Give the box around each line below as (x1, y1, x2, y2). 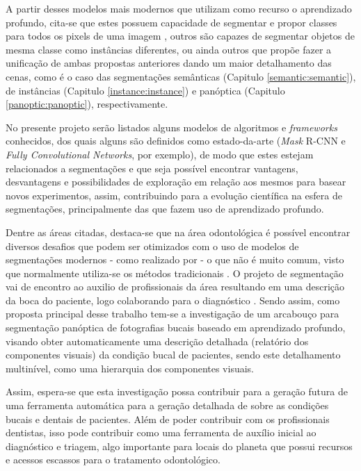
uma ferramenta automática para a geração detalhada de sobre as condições (6, 398, 329, 413)
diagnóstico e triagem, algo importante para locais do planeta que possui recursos (6, 438, 353, 453)
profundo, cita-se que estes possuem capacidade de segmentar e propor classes (6, 15, 337, 29)
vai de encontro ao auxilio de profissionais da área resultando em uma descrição (6, 279, 345, 294)
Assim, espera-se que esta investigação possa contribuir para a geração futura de (6, 384, 348, 399)
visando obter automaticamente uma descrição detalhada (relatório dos (6, 333, 309, 348)
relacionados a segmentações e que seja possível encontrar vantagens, (6, 160, 298, 175)
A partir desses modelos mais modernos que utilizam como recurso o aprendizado (6, 1, 352, 15)
